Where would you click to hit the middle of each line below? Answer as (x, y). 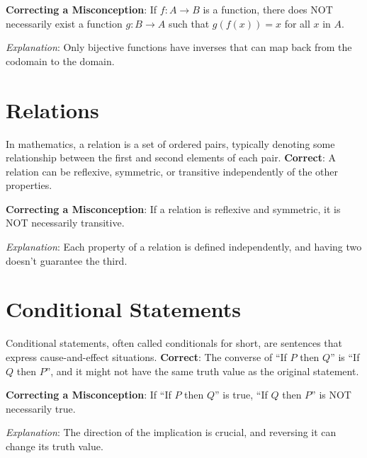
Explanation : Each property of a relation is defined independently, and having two (184, 247)
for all (297, 23)
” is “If (345, 356)
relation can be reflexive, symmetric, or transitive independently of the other (172, 171)
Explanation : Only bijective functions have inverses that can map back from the (179, 47)
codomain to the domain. (60, 61)
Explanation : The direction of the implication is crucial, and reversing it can (171, 432)
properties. (29, 185)
